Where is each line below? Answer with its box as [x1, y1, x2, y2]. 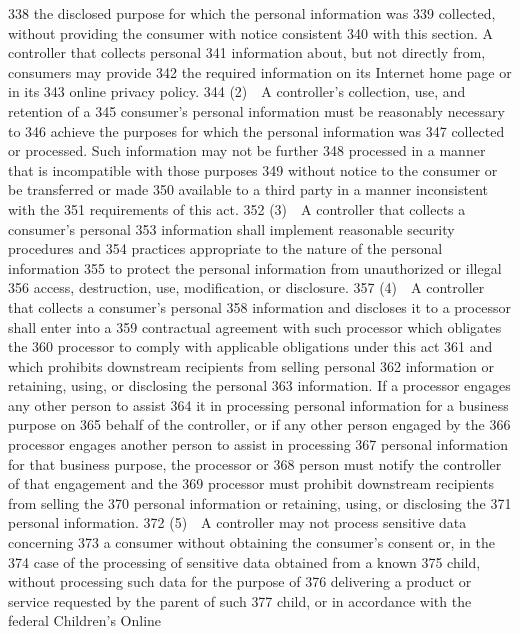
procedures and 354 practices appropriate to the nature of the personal [8, 238, 443, 259]
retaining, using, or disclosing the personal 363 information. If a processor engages [8, 375, 511, 396]
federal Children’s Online [8, 610, 162, 631]
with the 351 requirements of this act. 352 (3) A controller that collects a [8, 198, 466, 219]
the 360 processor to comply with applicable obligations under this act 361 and [8, 336, 493, 357]
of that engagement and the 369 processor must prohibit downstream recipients [8, 473, 494, 494]
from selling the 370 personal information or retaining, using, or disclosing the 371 [8, 492, 512, 513]
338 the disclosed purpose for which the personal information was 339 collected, [8, 3, 496, 23]
